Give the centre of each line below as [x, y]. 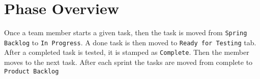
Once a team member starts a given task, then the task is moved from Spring [126, 32]
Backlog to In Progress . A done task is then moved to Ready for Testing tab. [130, 42]
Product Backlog [32, 71]
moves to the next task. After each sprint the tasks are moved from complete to [128, 62]
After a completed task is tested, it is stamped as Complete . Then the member [127, 52]
